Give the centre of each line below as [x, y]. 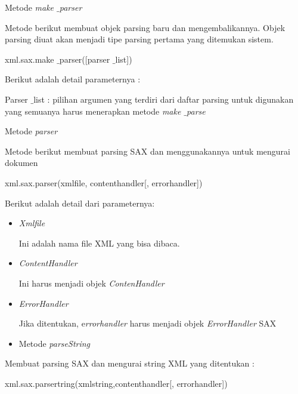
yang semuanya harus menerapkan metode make [93, 111]
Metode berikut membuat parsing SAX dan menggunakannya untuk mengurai [148, 151]
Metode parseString [55, 343]
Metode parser [31, 131]
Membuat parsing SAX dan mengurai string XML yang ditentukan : [130, 363]
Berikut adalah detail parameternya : [73, 79]
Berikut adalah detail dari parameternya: [80, 203]
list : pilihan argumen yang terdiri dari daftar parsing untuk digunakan [164, 99]
